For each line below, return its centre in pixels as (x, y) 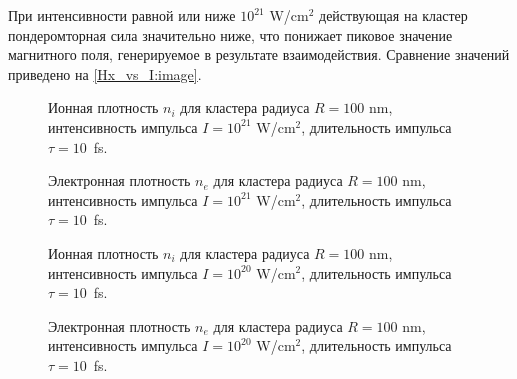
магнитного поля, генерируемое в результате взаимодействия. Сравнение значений (259, 54)
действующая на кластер (393, 15)
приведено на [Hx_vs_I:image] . (105, 73)
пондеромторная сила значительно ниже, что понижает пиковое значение (230, 34)
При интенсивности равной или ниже (122, 15)
